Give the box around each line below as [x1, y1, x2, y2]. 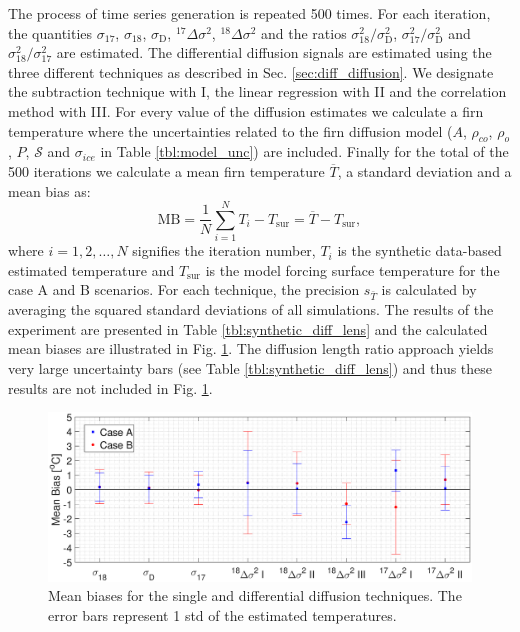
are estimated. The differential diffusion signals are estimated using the [56, 42, 492, 63]
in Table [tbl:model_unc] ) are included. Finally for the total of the [100, 141, 509, 162]
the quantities [8, 22, 93, 43]
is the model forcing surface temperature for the [205, 259, 500, 280]
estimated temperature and [8, 259, 175, 280]
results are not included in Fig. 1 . [8, 377, 213, 398]
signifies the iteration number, [132, 240, 316, 261]
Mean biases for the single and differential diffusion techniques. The [48, 585, 462, 606]
